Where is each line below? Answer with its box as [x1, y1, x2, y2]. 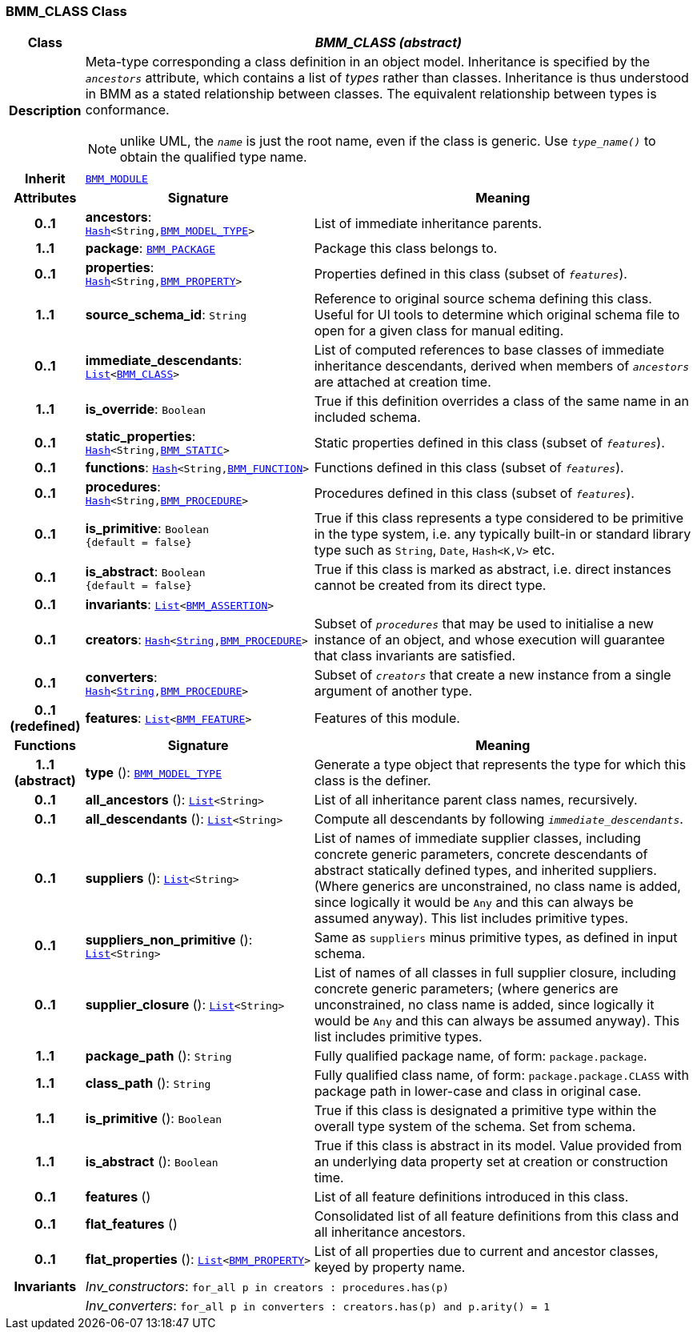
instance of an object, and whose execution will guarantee [314, 632, 665, 648]
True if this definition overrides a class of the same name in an [314, 393, 690, 410]
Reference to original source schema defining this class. [314, 291, 652, 307]
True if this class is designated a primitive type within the [314, 1102, 657, 1119]
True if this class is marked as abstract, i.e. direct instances [314, 561, 671, 578]
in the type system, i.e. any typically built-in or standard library [314, 526, 691, 543]
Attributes [14, 190, 77, 207]
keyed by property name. [314, 1259, 466, 1276]
